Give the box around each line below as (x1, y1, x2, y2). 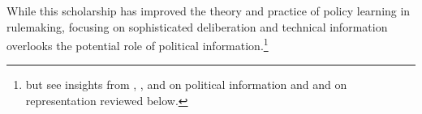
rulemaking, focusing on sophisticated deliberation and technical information (6, 18, 388, 35)
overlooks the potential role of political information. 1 (6, 35, 269, 53)
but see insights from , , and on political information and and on (25, 76, 347, 93)
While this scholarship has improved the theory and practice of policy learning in (6, 2, 411, 19)
